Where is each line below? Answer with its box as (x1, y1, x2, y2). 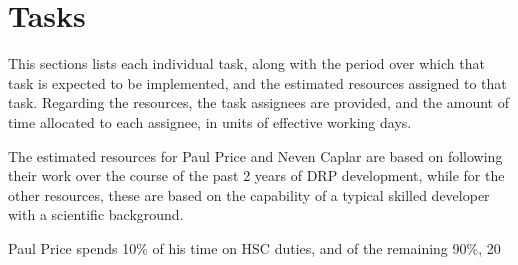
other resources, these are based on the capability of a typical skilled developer (8, 184, 490, 205)
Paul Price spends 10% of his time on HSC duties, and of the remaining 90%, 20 (8, 237, 501, 258)
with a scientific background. (8, 204, 184, 225)
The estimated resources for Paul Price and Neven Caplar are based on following (8, 145, 503, 166)
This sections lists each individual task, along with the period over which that (8, 53, 485, 74)
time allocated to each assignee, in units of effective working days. (8, 111, 412, 132)
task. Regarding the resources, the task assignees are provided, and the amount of (8, 92, 510, 113)
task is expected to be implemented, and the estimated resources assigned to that (8, 72, 507, 93)
